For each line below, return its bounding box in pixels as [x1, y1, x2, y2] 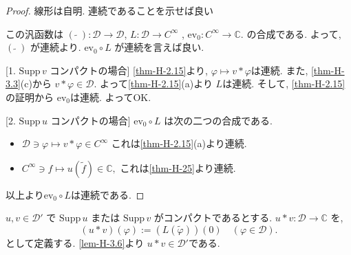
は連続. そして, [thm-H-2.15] [222, 76, 345, 91]
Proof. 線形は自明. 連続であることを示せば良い [6, 3, 213, 17]
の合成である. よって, [246, 26, 341, 41]
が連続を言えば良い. [114, 40, 204, 54]
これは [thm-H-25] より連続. [120, 160, 236, 175]
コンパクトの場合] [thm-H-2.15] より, [50, 63, 209, 77]
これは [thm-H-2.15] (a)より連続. [111, 136, 247, 151]
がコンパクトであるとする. [153, 210, 273, 225]
